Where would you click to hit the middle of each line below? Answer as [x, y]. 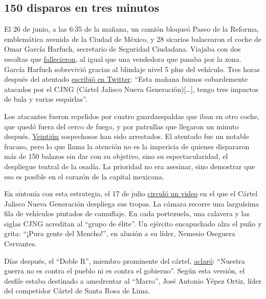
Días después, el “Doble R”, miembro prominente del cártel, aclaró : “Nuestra [125, 260]
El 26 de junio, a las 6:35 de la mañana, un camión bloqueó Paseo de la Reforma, [132, 29]
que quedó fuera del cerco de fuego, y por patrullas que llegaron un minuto [121, 126]
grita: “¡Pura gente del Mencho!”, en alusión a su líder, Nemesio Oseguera [120, 233]
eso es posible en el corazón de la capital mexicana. [84, 176]
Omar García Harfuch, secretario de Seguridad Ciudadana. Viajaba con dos [123, 49]
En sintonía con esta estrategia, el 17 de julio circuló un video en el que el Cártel [131, 193]
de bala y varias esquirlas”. [46, 99]
